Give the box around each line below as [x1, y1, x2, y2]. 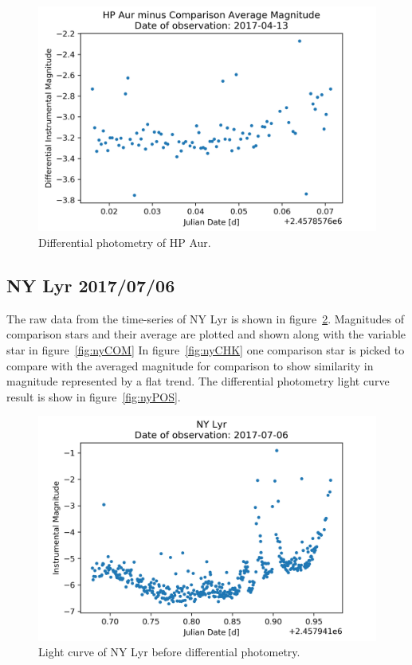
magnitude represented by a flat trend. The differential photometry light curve [6, 373, 390, 389]
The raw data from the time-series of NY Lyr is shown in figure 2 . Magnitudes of [6, 310, 404, 327]
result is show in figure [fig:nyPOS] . [6, 388, 181, 405]
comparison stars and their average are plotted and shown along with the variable [6, 326, 406, 342]
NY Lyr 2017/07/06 [6, 272, 175, 297]
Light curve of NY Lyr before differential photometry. [38, 643, 300, 660]
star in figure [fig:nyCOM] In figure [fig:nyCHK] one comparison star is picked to [6, 341, 405, 358]
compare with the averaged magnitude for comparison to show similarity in [6, 357, 374, 374]
